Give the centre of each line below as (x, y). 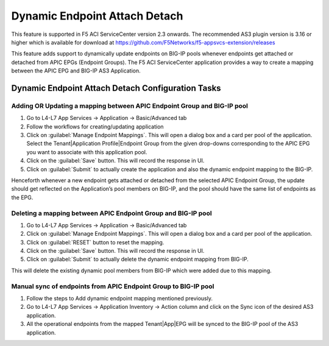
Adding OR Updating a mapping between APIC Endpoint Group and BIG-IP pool (129, 105)
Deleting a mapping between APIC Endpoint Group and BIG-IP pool (112, 213)
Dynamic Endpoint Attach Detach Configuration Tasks (116, 88)
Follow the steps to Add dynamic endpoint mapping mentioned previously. (120, 298)
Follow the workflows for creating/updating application (95, 126)
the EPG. (22, 197)
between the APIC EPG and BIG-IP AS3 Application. (76, 71)
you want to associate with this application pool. (87, 152)
